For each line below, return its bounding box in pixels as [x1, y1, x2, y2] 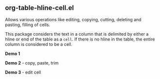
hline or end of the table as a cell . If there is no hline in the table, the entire [5, 36, 155, 42]
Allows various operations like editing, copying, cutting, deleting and [5, 16, 142, 22]
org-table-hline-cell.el [5, 4, 74, 12]
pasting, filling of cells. [5, 22, 50, 27]
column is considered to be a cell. [5, 41, 73, 47]
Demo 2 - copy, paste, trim [5, 60, 59, 66]
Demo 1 [5, 51, 20, 56]
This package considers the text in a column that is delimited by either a [5, 31, 149, 37]
